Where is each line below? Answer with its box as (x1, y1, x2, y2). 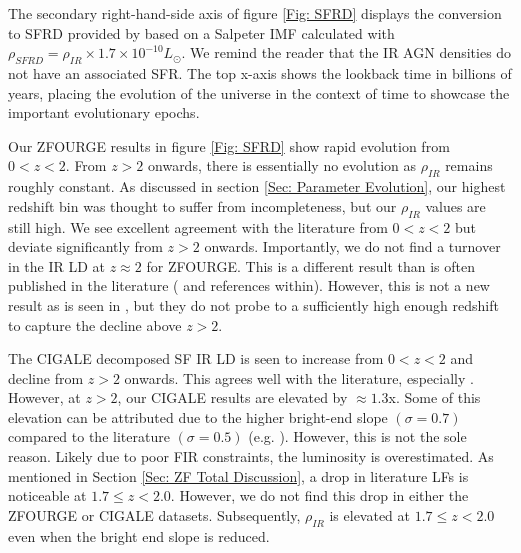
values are (425, 195, 486, 216)
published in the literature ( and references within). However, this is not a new (8, 275, 490, 296)
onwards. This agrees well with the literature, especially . (124, 367, 474, 388)
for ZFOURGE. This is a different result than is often (146, 255, 475, 276)
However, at (8, 387, 81, 408)
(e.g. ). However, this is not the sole (248, 426, 467, 447)
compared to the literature (8, 426, 170, 447)
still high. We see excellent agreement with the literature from (8, 216, 388, 237)
